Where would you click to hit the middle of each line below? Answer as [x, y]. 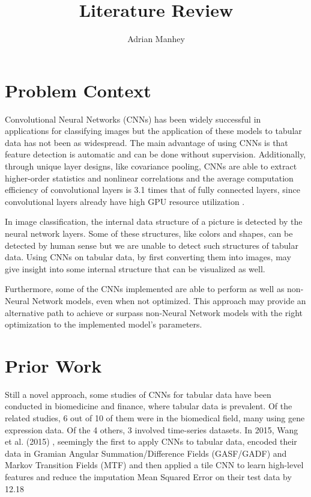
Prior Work [53, 365]
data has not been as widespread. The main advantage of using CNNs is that [146, 142]
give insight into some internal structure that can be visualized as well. [135, 268]
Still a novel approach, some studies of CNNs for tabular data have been [138, 394]
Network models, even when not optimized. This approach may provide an [169, 300]
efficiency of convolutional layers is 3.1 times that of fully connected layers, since [152, 190]
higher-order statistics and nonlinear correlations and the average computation [149, 178]
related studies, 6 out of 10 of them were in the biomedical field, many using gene [155, 418]
